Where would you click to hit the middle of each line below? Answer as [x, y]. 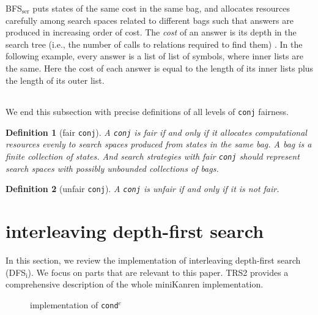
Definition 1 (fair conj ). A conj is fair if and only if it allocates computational [156, 132]
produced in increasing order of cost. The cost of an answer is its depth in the [151, 32]
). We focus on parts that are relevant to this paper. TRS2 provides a [158, 272]
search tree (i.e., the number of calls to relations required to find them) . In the [154, 44]
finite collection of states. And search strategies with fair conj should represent [153, 156]
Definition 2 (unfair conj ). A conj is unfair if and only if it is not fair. [142, 189]
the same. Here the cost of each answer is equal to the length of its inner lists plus [160, 68]
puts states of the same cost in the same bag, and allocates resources [161, 8]
